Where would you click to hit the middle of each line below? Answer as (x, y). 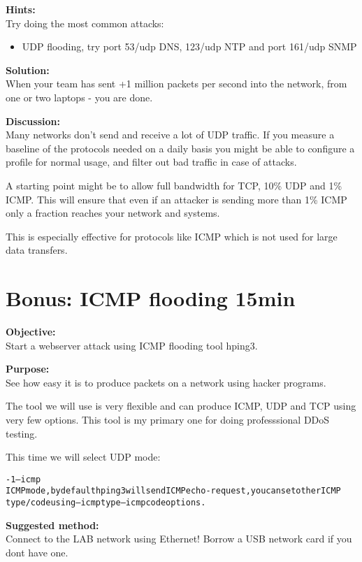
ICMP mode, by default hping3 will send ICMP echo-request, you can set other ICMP (173, 491)
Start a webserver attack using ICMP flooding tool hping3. (132, 345)
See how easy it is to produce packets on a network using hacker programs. (166, 382)
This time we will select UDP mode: (83, 457)
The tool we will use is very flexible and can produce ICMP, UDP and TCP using (181, 406)
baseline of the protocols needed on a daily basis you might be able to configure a (180, 148)
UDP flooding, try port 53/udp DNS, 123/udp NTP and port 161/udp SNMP (189, 46)
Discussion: (33, 121)
